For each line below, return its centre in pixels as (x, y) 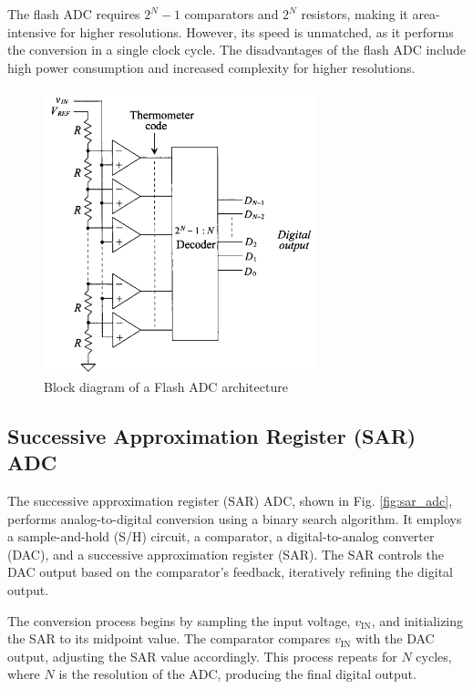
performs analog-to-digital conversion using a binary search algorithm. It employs (235, 518)
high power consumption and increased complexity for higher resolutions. (211, 67)
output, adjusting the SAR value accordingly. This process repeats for (202, 656)
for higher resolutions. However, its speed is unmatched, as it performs (257, 31)
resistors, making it (355, 14)
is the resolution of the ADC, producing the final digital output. (237, 674)
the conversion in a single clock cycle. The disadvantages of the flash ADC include (237, 50)
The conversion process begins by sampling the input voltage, (179, 620)
